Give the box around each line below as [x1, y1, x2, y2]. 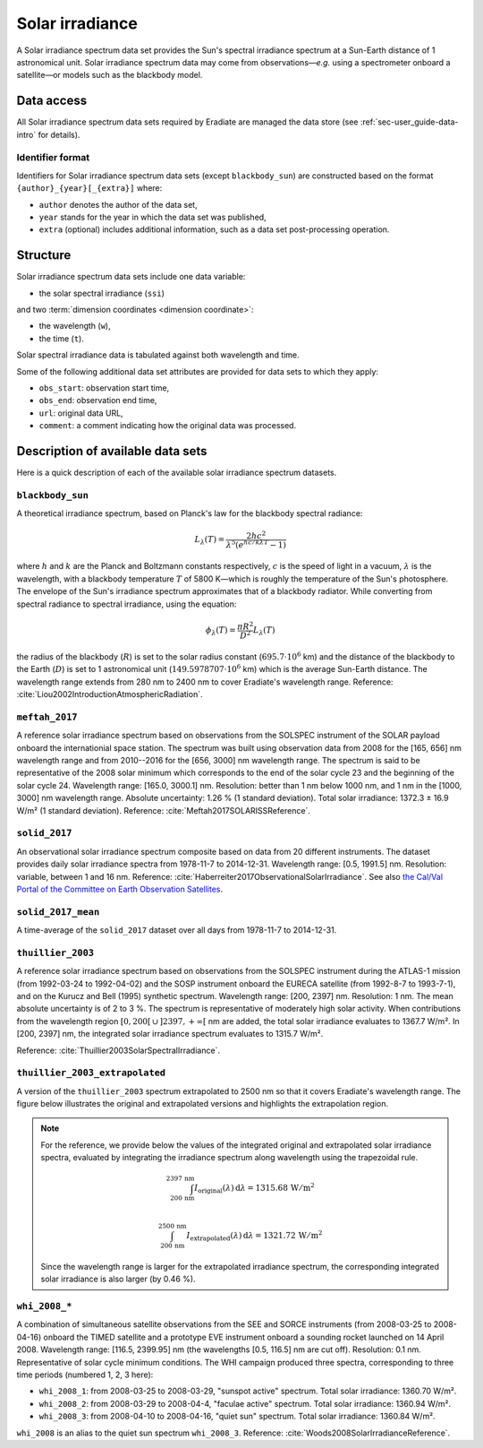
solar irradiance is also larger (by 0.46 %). [40, 1273, 196, 1285]
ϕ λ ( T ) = [206, 625, 236, 637]
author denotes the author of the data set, [38, 199, 198, 210]
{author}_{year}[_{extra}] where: [16, 183, 163, 194]
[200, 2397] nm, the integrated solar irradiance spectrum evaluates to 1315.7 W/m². [16, 1029, 324, 1039]
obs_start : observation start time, [38, 382, 170, 393]
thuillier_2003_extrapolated [16, 1067, 165, 1079]
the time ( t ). [38, 332, 84, 344]
